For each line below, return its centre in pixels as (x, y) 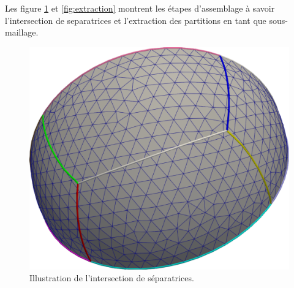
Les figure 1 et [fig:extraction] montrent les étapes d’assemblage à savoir (140, 8)
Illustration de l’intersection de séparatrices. (112, 278)
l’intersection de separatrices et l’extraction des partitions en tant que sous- (146, 20)
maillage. (22, 32)
